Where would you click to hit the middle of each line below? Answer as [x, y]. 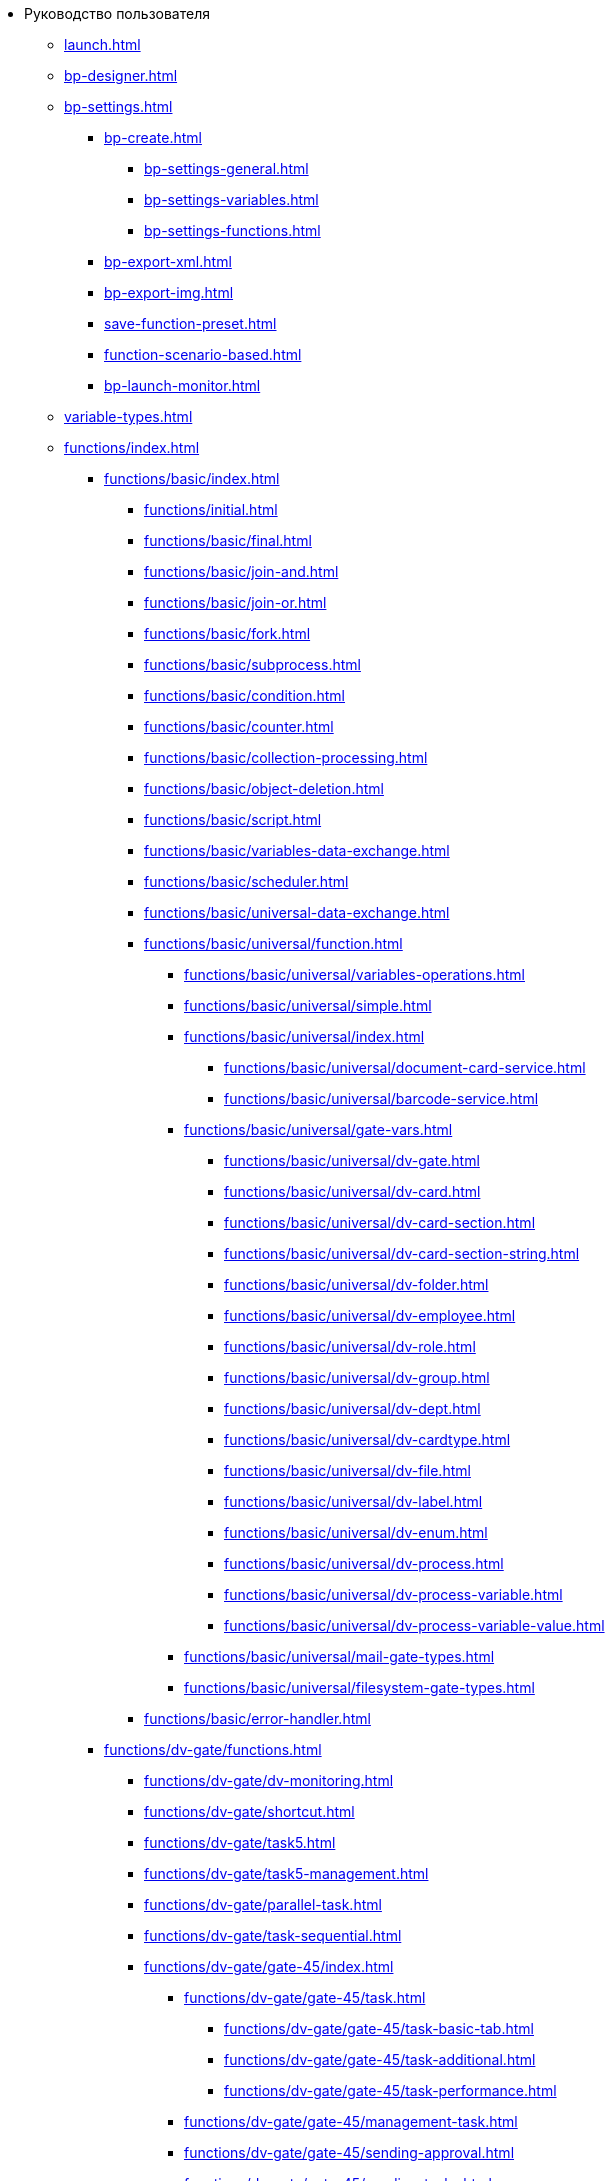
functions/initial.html [211, 509]
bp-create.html [153, 137]
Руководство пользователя [117, 13]
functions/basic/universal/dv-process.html [364, 1563]
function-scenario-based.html [203, 354]
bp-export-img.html [169, 292]
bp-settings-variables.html [231, 199]
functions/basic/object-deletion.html [264, 788]
